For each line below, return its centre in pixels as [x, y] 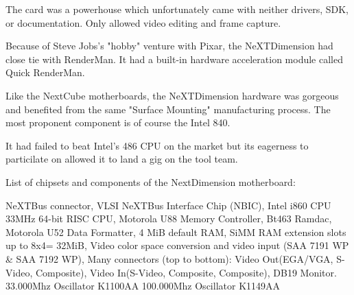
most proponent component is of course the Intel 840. [118, 122]
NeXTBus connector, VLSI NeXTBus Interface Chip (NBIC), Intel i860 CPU [168, 205]
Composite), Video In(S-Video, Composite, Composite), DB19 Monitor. [186, 272]
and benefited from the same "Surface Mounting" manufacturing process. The [168, 109]
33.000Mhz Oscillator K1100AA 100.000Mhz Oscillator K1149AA [143, 286]
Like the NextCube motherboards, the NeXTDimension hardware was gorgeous [172, 95]
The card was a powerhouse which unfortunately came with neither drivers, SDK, [177, 9]
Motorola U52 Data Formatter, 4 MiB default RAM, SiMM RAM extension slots [176, 232]
